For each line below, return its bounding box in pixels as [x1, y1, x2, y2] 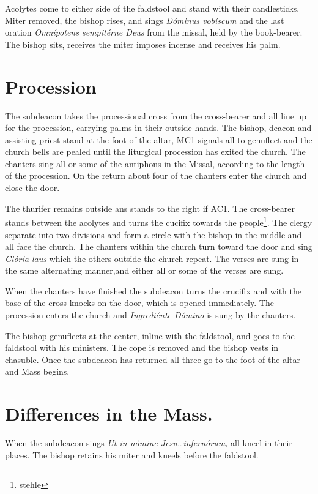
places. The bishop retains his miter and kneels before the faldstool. [5, 448, 259, 461]
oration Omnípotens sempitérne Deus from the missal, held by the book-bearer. [5, 26, 303, 39]
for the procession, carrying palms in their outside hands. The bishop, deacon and [5, 121, 312, 134]
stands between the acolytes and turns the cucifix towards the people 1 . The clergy [5, 214, 312, 228]
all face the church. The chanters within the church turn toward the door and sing [5, 240, 312, 253]
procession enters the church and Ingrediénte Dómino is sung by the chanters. [5, 309, 296, 321]
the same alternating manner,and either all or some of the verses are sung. [5, 264, 284, 277]
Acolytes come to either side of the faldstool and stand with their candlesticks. [5, 2, 300, 14]
